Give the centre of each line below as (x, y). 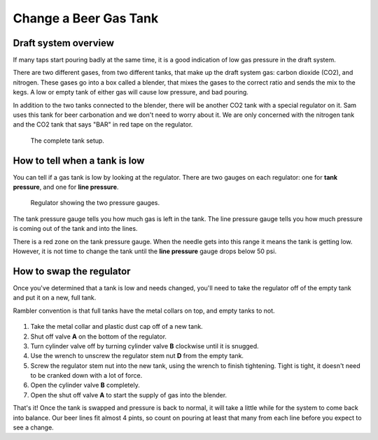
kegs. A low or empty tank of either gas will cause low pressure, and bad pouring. (131, 92)
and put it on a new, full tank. (55, 298)
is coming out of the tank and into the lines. (75, 229)
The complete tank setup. (68, 141)
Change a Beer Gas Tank (86, 18)
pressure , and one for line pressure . (66, 187)
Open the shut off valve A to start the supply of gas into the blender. (129, 395)
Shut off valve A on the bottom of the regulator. (99, 336)
